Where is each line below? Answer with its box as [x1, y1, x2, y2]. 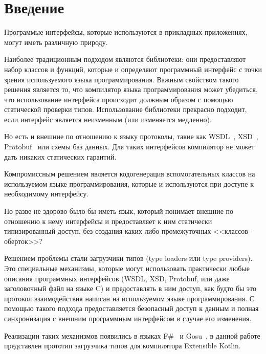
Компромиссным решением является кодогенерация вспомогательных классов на [4, 168, 255, 179]
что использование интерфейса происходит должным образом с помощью [4, 94, 233, 104]
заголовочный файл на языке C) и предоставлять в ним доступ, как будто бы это [4, 283, 257, 294]
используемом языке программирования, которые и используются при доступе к [4, 178, 254, 189]
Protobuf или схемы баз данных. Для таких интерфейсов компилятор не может [4, 141, 255, 152]
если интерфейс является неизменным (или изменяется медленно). [4, 114, 212, 124]
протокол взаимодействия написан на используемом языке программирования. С [4, 293, 255, 303]
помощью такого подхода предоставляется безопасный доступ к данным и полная [4, 303, 259, 314]
